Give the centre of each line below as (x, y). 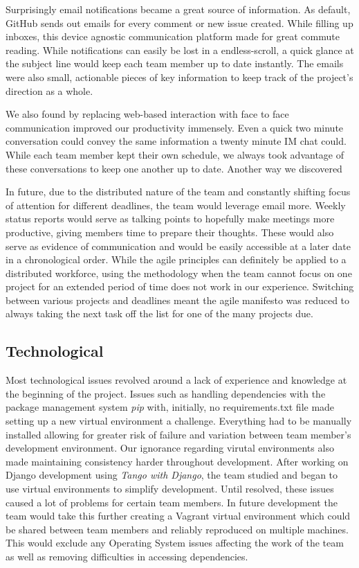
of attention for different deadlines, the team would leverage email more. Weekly (176, 205)
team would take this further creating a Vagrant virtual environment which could (178, 516)
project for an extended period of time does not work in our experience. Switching (180, 286)
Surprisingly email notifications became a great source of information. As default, (178, 9)
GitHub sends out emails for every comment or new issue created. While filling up (179, 23)
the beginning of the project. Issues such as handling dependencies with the (166, 393)
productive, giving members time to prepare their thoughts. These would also (170, 232)
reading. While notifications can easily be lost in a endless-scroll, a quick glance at (180, 50)
